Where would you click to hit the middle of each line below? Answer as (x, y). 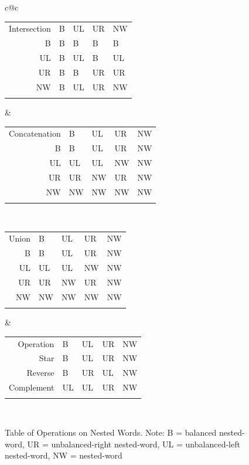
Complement (32, 387)
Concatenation (35, 133)
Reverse (40, 373)
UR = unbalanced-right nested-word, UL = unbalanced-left (134, 444)
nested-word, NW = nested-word (64, 455)
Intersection (30, 28)
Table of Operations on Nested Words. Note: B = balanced (111, 432)
